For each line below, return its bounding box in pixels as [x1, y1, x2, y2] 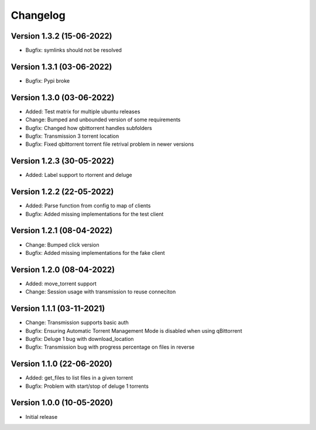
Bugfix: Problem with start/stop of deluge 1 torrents [25, 383, 149, 390]
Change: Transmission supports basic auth [25, 319, 129, 326]
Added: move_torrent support [25, 280, 97, 287]
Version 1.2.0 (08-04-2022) [11, 264, 115, 275]
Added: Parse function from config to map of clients [25, 202, 151, 209]
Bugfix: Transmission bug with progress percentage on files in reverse [25, 343, 195, 351]
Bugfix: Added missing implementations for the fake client [25, 249, 165, 256]
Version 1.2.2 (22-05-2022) [11, 187, 114, 197]
